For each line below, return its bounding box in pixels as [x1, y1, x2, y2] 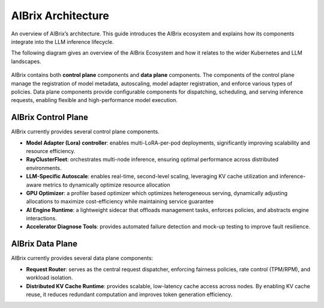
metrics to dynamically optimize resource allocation [43, 181, 170, 189]
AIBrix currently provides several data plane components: [11, 255, 153, 262]
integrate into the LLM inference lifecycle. [11, 38, 114, 45]
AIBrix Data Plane [11, 239, 78, 249]
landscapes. [11, 58, 41, 65]
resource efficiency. [26, 147, 76, 154]
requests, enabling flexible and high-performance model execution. [11, 97, 178, 104]
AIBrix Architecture [11, 9, 109, 22]
